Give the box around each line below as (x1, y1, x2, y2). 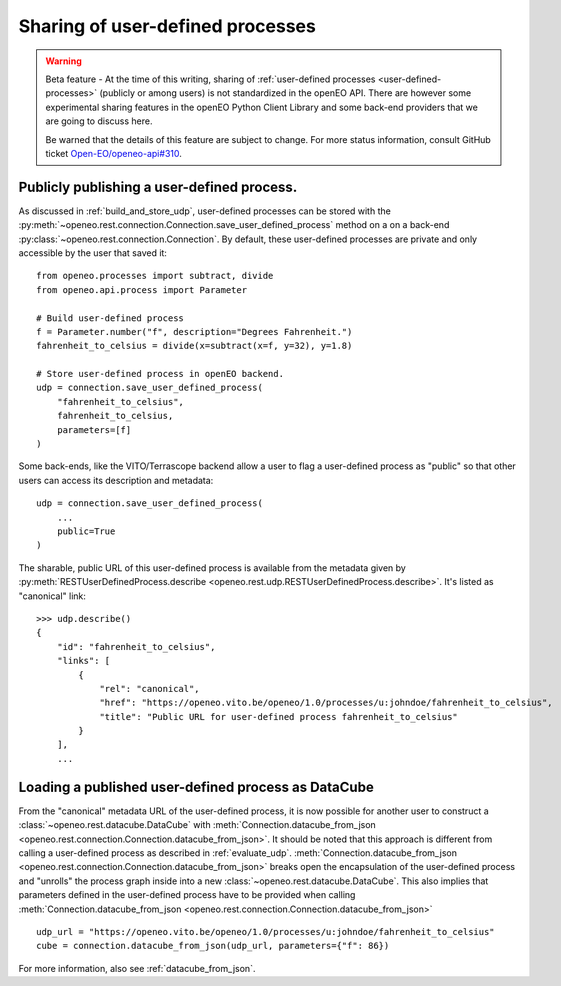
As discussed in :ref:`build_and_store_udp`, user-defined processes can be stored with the (18, 205, 392, 217)
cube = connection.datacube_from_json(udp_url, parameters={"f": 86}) (36, 940, 390, 952)
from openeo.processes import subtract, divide (36, 270, 274, 282)
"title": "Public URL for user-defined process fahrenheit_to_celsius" (99, 711, 459, 722)
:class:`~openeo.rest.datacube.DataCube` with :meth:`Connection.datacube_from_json (18, 819, 377, 831)
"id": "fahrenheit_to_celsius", (56, 641, 216, 652)
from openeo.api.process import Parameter (36, 284, 248, 295)
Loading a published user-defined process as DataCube (18, 778, 374, 795)
